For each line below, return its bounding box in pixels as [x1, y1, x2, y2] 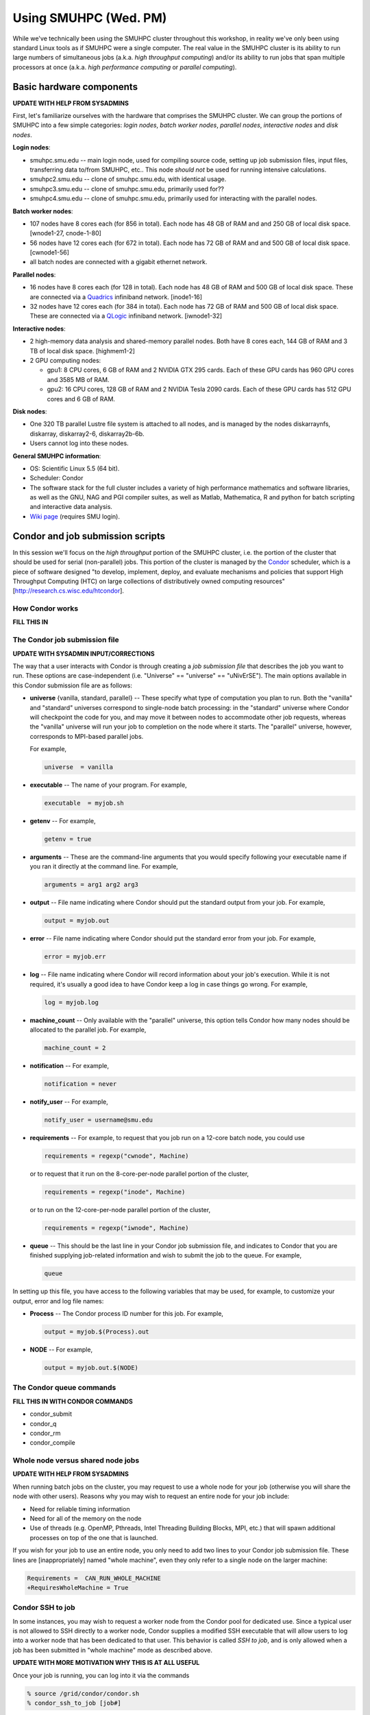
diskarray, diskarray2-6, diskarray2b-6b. [29, 429, 145, 438]
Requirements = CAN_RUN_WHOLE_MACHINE [27, 1574, 161, 1582]
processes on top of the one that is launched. [29, 1533, 158, 1541]
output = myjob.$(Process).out [44, 1328, 150, 1336]
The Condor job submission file [12, 635, 119, 645]
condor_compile [29, 1439, 75, 1447]
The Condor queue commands [12, 1383, 116, 1393]
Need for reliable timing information [29, 1504, 130, 1513]
